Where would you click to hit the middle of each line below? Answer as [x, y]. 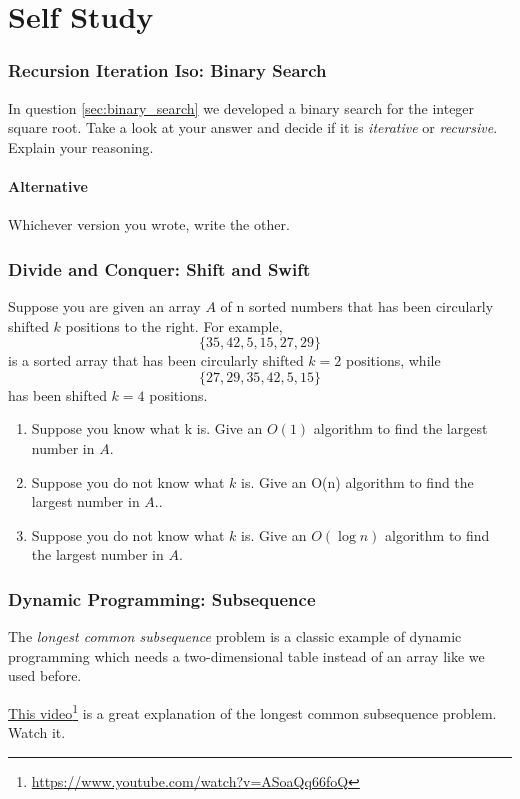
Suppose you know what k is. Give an [147, 428]
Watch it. [37, 732]
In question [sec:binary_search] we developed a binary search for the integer [241, 107]
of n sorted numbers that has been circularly [357, 305]
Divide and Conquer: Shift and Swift [159, 268]
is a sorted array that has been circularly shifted [156, 360]
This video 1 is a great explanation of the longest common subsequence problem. [252, 711]
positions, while [393, 360]
